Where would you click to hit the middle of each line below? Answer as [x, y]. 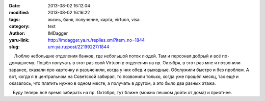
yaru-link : [19, 40]
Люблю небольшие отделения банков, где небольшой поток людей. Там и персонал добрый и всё [118, 56]
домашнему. [22, 63]
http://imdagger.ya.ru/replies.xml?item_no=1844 [96, 40]
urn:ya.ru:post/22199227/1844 [79, 47]
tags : [14, 19]
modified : [19, 13]
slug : [14, 47]
